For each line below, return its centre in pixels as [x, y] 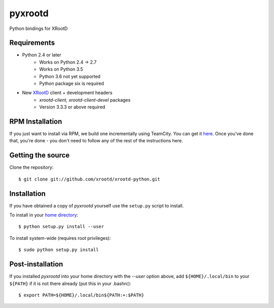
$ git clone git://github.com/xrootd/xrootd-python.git [89, 179]
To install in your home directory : [44, 215]
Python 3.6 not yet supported [70, 76]
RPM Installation [36, 121]
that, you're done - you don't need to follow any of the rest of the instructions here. [96, 141]
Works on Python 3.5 [61, 69]
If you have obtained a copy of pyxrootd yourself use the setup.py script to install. [97, 205]
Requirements [32, 43]
